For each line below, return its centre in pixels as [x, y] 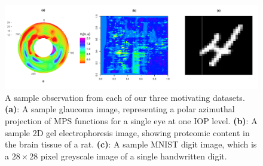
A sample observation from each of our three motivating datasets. [125, 97]
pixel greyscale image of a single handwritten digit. [134, 156]
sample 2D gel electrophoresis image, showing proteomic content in [127, 132]
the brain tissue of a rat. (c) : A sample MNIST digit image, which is [131, 144]
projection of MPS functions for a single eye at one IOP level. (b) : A [131, 120]
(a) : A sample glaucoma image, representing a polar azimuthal [120, 109]
